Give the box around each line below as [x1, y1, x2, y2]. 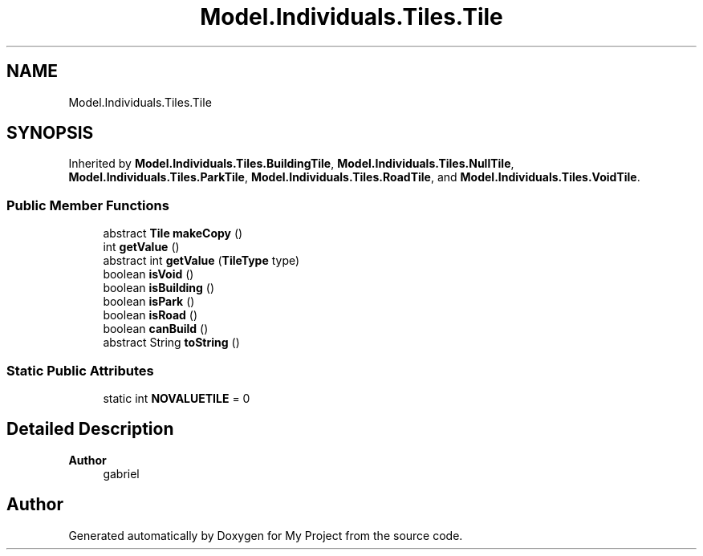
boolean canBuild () [103, 322, 209, 336]
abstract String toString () [103, 335, 240, 350]
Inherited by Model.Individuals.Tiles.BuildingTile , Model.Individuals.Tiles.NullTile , [68, 156, 514, 171]
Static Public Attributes [6, 362, 154, 379]
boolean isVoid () [103, 267, 194, 282]
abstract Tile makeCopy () [103, 226, 243, 241]
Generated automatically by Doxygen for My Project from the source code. [68, 528, 463, 542]
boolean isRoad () [103, 308, 198, 323]
